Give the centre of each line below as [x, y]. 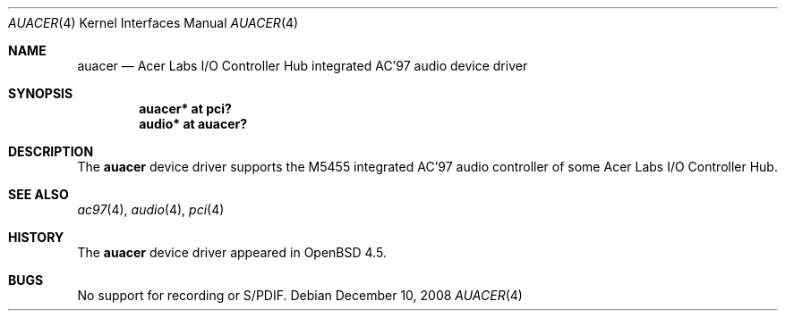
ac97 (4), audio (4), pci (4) [151, 209]
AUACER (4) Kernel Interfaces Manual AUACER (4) [154, 23]
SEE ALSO [38, 194]
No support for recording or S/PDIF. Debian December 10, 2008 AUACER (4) [300, 295]
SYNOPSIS [41, 93]
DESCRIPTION [51, 151]
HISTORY [36, 237]
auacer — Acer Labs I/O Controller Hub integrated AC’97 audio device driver [303, 66]
